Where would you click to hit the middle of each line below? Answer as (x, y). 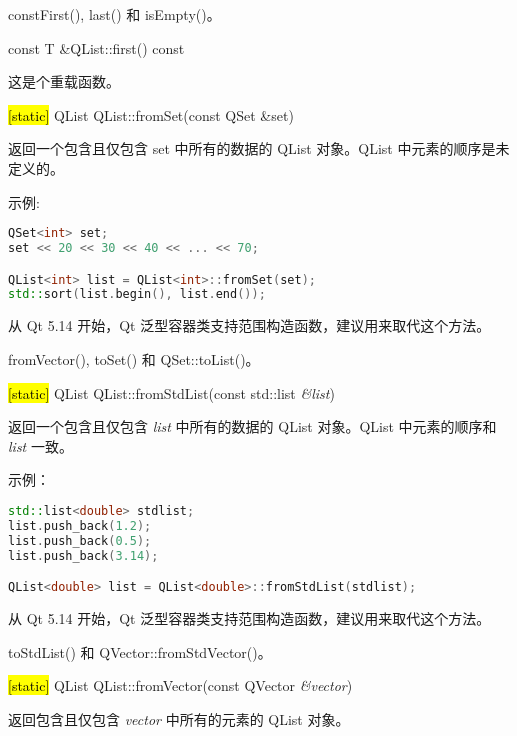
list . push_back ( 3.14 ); (83, 555)
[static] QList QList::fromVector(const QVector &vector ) (180, 685)
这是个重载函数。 (64, 81)
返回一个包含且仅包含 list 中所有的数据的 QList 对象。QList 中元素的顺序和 (252, 426)
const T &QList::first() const (96, 47)
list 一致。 (40, 445)
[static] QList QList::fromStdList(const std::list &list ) (171, 392)
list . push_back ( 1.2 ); (80, 525)
